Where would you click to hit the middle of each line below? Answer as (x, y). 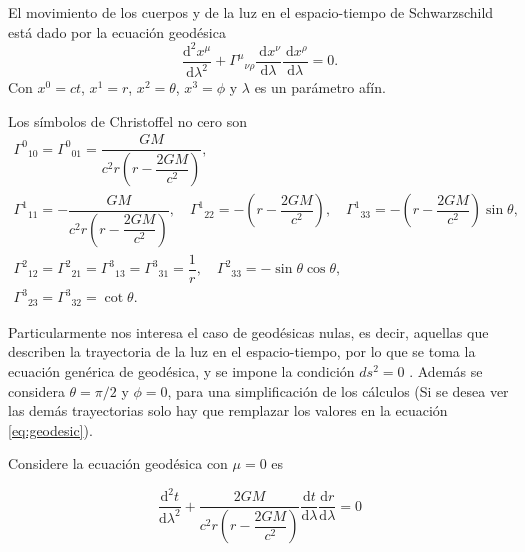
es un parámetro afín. (320, 87)
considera (36, 390)
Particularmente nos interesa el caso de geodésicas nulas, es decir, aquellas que (248, 331)
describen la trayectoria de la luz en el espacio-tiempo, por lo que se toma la (242, 351)
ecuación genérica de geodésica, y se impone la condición (181, 370)
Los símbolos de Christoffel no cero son (128, 120)
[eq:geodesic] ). (50, 429)
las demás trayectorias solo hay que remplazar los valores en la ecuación (228, 410)
